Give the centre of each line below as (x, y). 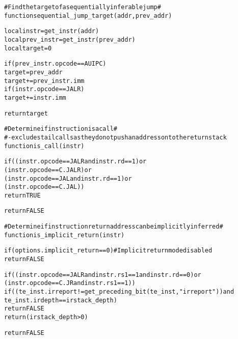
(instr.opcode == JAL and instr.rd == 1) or (68, 178)
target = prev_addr (33, 72)
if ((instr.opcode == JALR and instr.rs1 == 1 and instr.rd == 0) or (103, 275)
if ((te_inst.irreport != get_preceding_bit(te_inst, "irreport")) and (119, 292)
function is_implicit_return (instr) (64, 235)
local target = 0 (28, 48)
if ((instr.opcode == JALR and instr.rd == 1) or (75, 162)
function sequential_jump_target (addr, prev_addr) (88, 16)
